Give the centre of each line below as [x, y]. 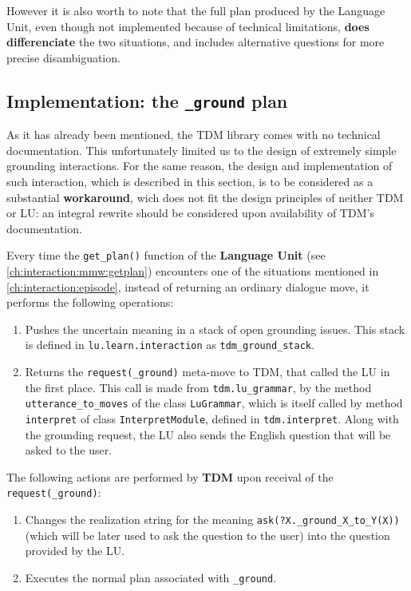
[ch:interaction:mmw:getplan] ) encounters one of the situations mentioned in [193, 270]
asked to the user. [69, 450]
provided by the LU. [75, 551]
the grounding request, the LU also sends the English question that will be [208, 434]
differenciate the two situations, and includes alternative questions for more [196, 42]
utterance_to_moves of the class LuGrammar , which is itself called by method [214, 403]
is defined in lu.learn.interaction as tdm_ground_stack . [170, 345]
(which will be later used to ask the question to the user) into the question [207, 535]
